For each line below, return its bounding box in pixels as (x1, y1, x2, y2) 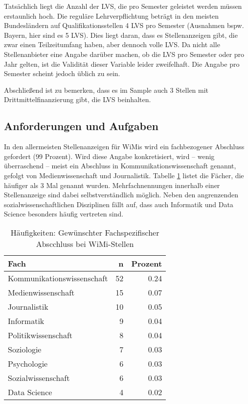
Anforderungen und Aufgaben (4, 118, 159, 134)
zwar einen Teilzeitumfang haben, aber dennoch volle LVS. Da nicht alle (4, 39, 220, 50)
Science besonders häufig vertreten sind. (4, 209, 124, 219)
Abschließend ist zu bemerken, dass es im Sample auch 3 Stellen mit (4, 84, 209, 95)
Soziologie (8, 343, 42, 355)
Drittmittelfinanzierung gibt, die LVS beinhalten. (4, 94, 151, 105)
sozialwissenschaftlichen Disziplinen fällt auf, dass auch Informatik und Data (4, 199, 233, 209)
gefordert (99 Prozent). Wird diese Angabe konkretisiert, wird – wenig (4, 151, 215, 161)
